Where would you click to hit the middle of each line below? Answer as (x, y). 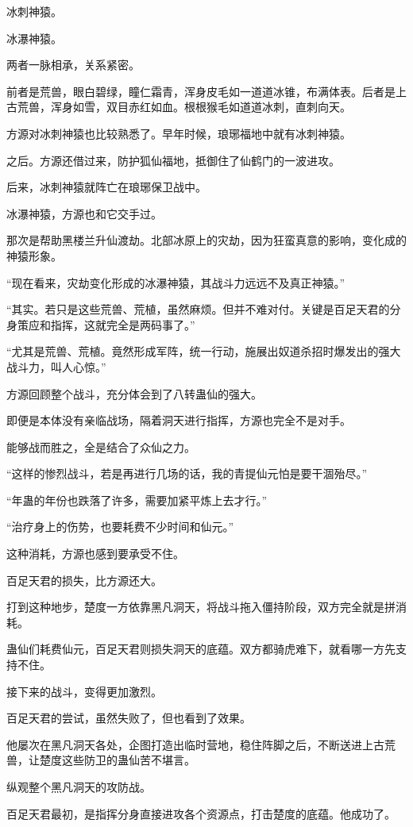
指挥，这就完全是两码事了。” (123, 324)
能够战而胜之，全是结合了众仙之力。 (101, 446)
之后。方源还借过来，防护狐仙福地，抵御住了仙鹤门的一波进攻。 (173, 160)
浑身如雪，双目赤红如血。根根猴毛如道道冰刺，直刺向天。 (201, 107)
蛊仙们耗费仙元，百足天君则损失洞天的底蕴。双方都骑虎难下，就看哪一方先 (201, 649)
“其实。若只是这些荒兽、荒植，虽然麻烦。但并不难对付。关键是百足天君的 (198, 309)
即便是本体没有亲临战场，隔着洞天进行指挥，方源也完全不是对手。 (179, 420)
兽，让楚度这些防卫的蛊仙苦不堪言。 (101, 760)
